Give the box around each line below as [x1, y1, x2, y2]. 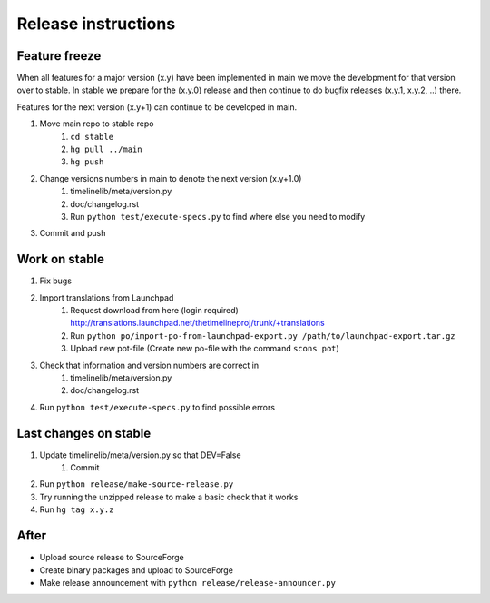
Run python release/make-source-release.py [39, 479, 234, 489]
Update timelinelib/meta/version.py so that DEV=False [39, 450, 241, 460]
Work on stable [16, 252, 104, 267]
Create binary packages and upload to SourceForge [39, 564, 233, 576]
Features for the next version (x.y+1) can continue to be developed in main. [16, 101, 298, 113]
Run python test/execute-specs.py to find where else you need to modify [70, 211, 366, 222]
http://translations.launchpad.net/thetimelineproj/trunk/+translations [70, 318, 326, 329]
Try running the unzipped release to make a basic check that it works [39, 491, 299, 502]
